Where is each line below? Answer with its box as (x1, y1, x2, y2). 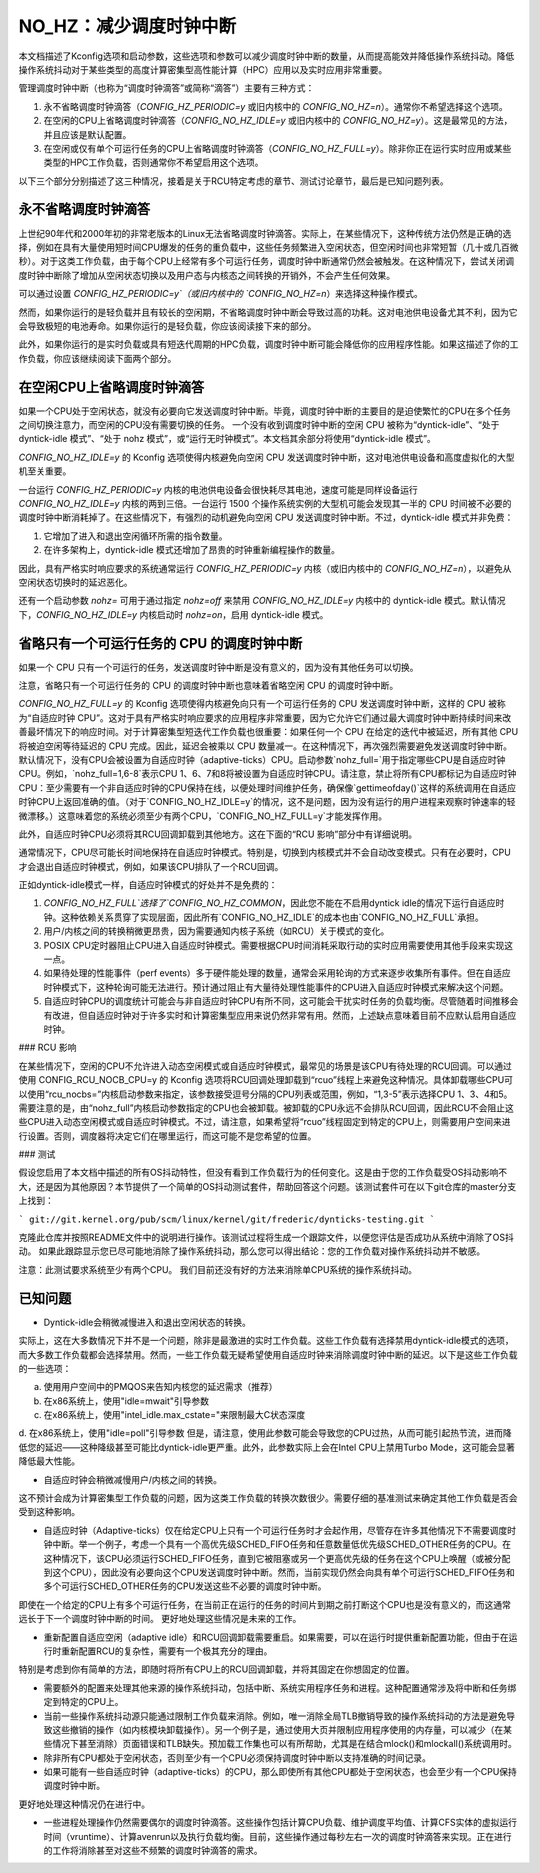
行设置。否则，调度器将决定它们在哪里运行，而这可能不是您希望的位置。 (18, 1130, 317, 1142)
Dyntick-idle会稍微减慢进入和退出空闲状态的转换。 (43, 1316, 252, 1328)
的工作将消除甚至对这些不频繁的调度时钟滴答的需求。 (43, 1845, 263, 1857)
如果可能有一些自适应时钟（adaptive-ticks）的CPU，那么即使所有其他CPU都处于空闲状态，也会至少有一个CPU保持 (43, 1766, 517, 1778)
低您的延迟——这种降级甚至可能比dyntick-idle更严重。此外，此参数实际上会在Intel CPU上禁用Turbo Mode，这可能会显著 (18, 1441, 515, 1453)
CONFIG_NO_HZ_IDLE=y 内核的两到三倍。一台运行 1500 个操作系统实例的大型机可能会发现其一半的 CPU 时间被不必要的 (18, 497, 512, 509)
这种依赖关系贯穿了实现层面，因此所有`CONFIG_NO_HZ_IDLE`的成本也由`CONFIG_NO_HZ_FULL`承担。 (60, 911, 484, 923)
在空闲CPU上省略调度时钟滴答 (18, 378, 205, 395)
